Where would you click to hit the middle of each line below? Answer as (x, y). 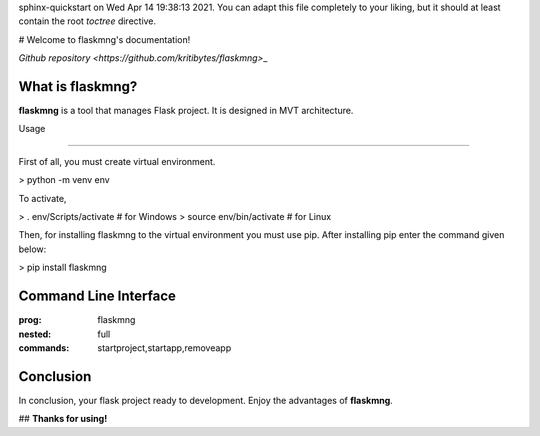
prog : (30, 320)
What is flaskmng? (78, 86)
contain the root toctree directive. (87, 21)
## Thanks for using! (63, 419)
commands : (44, 347)
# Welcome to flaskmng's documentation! (104, 39)
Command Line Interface (97, 296)
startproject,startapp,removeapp (164, 347)
